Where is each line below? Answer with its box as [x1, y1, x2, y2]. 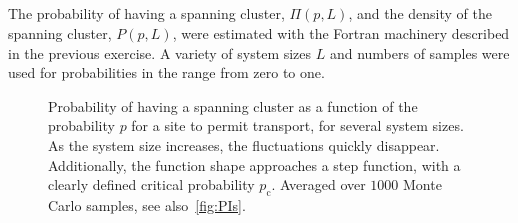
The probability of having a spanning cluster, [8, 3, 285, 24]
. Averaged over [271, 174, 366, 195]
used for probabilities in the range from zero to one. [8, 62, 325, 83]
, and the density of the [348, 3, 492, 24]
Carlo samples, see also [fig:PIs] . [48, 194, 246, 215]
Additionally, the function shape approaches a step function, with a [48, 154, 461, 175]
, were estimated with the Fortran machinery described [172, 22, 510, 43]
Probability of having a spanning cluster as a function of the [48, 95, 418, 116]
